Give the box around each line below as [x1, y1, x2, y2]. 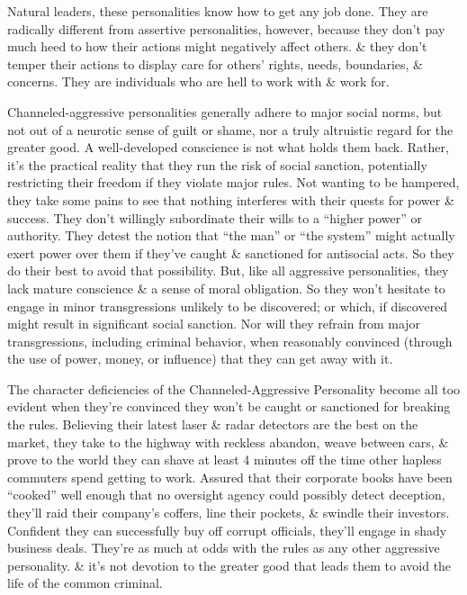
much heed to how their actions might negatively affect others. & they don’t [7, 37, 427, 56]
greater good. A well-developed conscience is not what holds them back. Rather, [7, 138, 449, 157]
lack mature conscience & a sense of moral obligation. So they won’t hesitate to [7, 278, 445, 297]
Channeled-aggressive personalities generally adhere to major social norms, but [7, 102, 443, 121]
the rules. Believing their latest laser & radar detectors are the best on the [7, 415, 418, 434]
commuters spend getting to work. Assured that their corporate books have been [7, 467, 453, 486]
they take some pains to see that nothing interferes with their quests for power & [7, 190, 454, 209]
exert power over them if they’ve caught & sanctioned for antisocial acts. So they [7, 243, 454, 262]
